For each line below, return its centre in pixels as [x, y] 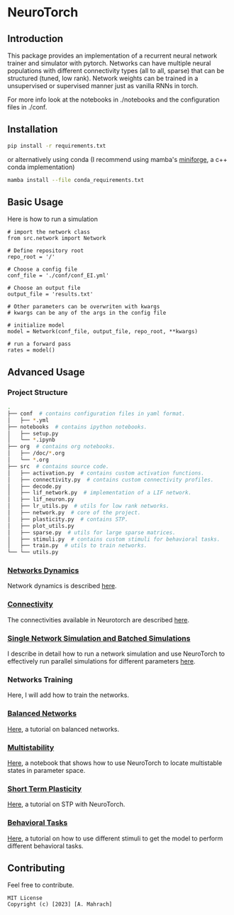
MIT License [25, 898]
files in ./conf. [27, 107]
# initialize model [36, 325]
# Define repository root [45, 251]
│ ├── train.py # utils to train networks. [77, 546]
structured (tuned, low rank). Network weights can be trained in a [103, 78]
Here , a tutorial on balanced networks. [63, 729]
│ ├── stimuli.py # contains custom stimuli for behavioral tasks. [114, 539]
